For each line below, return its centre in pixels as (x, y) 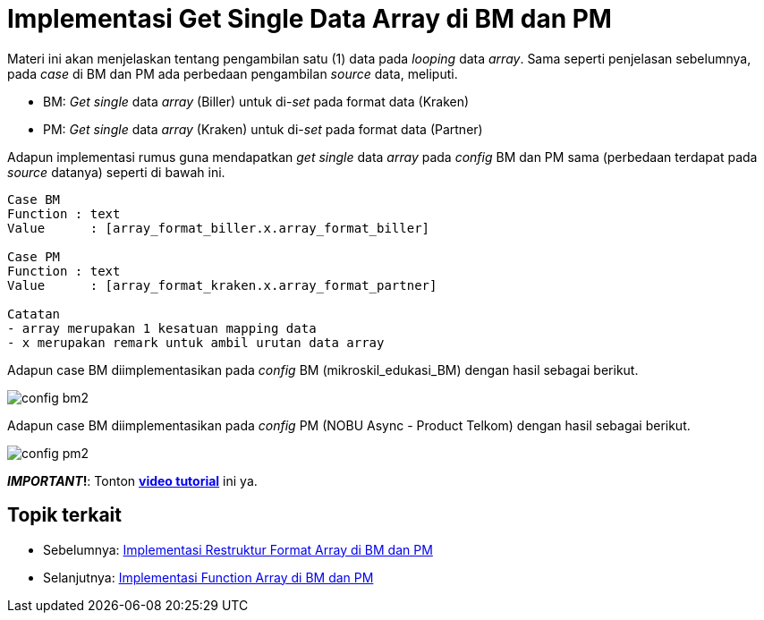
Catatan (34, 314)
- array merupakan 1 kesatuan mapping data (162, 328)
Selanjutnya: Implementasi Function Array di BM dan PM (208, 577)
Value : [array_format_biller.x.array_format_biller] (219, 228)
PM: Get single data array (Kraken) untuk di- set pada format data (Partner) (263, 129)
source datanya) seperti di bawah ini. (116, 172)
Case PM (34, 256)
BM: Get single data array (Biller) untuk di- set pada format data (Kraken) (256, 101)
